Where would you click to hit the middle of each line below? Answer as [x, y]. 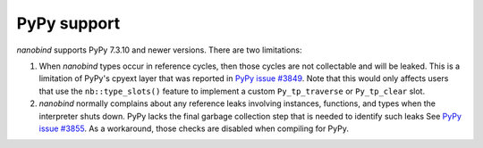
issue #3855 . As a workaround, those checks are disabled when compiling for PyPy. [194, 128]
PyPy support [68, 23]
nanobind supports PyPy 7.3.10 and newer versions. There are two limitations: [160, 50]
